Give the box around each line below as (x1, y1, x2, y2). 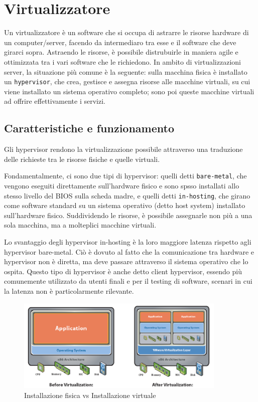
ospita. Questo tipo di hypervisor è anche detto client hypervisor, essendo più (4, 266, 242, 276)
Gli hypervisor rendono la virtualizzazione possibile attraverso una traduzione (4, 144, 243, 154)
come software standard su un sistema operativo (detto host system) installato (4, 200, 245, 211)
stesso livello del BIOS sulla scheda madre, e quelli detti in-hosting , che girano (4, 190, 250, 200)
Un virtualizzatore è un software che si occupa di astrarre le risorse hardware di (4, 27, 249, 38)
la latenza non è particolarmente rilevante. (4, 285, 134, 296)
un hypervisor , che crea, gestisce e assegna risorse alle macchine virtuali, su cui (4, 76, 250, 87)
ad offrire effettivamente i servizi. (4, 96, 105, 106)
